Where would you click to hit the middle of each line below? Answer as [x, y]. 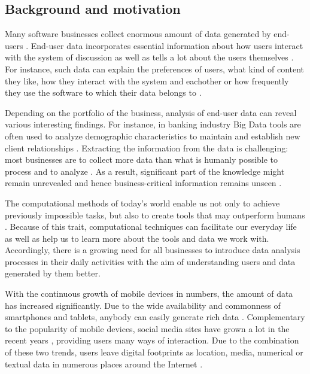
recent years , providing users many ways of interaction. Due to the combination [152, 340]
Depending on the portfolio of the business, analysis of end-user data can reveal [151, 112]
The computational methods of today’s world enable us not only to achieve [142, 203]
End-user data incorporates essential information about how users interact [167, 45]
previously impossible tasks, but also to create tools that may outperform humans [155, 215]
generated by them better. [53, 273]
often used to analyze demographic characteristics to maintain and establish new [153, 136]
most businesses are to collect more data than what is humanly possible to [142, 159]
